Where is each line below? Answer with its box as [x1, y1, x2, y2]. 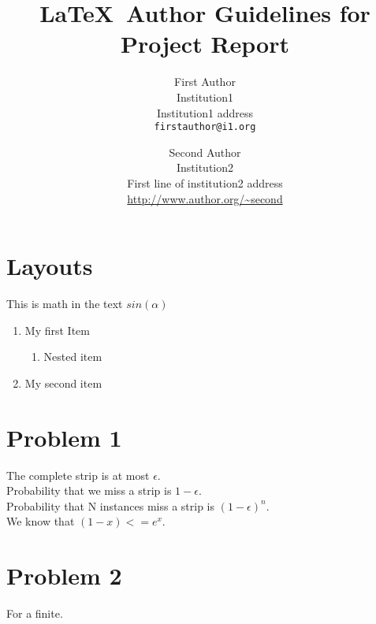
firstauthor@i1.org [154, 121, 256, 133]
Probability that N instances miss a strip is [6, 497, 215, 514]
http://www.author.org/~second [127, 190, 283, 206]
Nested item [43, 348, 102, 365]
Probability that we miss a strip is [6, 482, 172, 499]
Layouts [6, 250, 93, 282]
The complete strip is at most [6, 466, 150, 483]
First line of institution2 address [127, 174, 283, 191]
